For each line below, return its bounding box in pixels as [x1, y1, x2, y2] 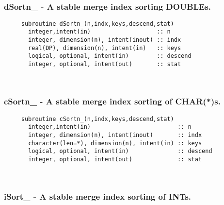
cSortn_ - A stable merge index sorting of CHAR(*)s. [4, 95, 221, 107]
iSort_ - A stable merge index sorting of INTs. [4, 190, 192, 203]
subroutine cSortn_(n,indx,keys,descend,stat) [21, 115, 174, 122]
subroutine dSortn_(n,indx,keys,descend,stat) [21, 20, 174, 27]
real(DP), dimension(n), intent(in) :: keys [28, 44, 181, 51]
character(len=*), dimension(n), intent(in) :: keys [28, 139, 202, 147]
